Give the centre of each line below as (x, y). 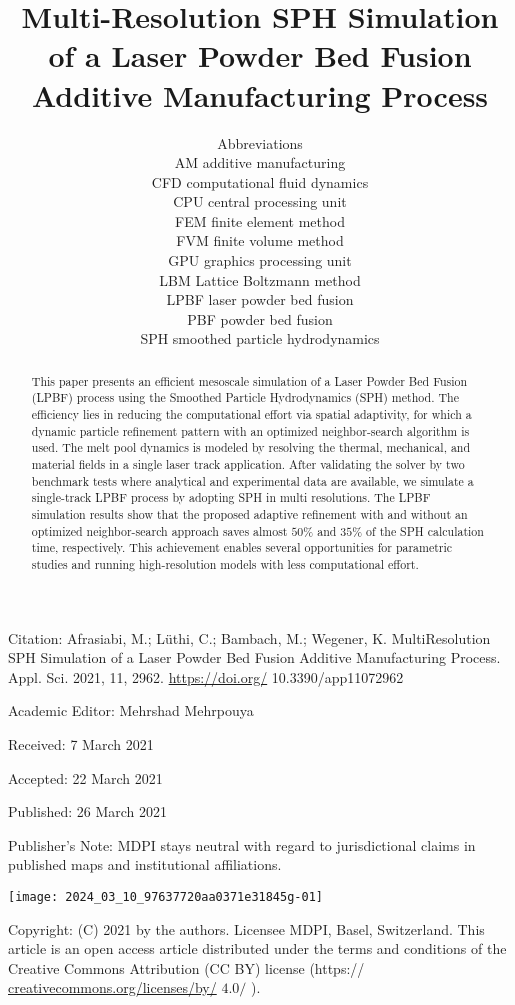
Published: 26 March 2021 (87, 811)
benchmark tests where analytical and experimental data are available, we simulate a (252, 480)
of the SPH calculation (425, 530)
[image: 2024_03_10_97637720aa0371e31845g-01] (165, 897)
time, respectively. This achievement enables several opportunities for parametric (242, 547)
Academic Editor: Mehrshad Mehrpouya (131, 710)
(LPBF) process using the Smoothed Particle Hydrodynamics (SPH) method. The (245, 397)
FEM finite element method (260, 220)
